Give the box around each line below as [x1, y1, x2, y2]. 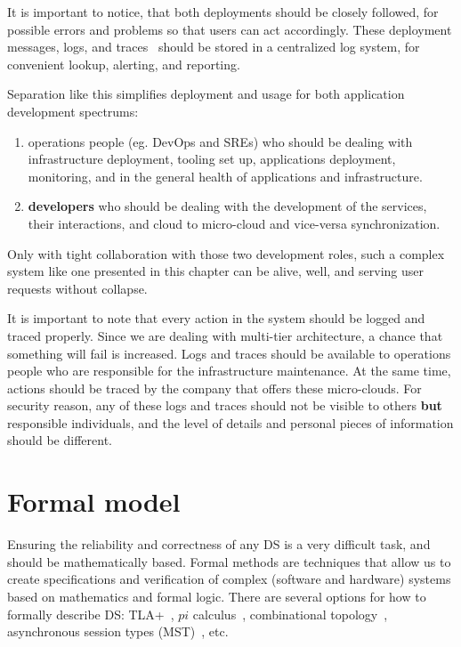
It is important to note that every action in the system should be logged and [7, 309, 425, 328]
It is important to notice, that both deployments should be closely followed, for [7, 3, 439, 20]
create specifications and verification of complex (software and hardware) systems [7, 570, 451, 588]
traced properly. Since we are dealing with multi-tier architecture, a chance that [7, 326, 443, 344]
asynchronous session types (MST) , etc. [7, 622, 229, 641]
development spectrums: [7, 101, 139, 120]
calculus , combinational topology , [192, 604, 388, 623]
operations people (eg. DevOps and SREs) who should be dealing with [28, 132, 413, 150]
